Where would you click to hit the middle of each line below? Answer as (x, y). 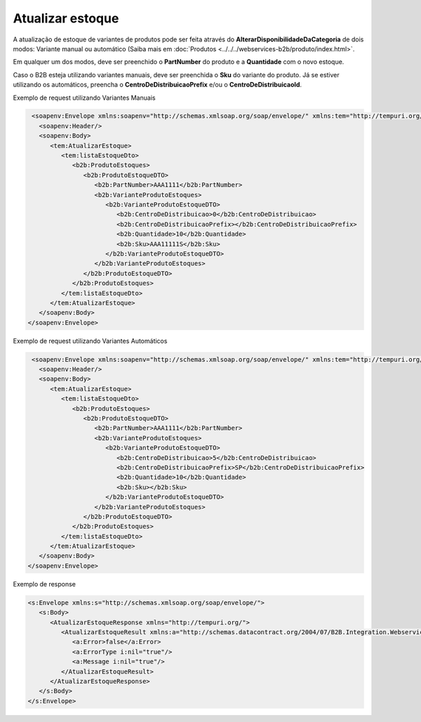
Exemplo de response (45, 584)
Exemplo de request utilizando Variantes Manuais (84, 98)
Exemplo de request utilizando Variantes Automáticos (90, 341)
